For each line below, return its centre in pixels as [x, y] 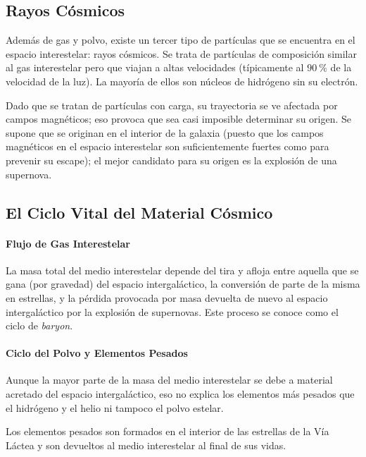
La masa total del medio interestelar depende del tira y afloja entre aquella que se [182, 270]
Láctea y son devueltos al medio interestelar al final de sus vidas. [146, 445]
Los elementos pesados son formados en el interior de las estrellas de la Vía [168, 431]
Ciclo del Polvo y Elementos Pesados [97, 353]
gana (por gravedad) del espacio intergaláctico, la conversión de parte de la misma [183, 284]
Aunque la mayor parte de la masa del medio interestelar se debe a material [169, 380]
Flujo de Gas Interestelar [68, 243]
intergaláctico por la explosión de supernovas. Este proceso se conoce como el [172, 311]
